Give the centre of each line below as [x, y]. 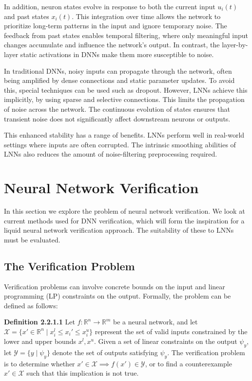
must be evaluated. [32, 239]
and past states [27, 16]
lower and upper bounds [40, 341]
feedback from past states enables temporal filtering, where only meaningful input [126, 35]
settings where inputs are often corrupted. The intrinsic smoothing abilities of [120, 144]
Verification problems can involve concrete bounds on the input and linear [115, 286]
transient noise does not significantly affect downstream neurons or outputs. [117, 118]
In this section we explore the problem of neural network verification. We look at [125, 211]
